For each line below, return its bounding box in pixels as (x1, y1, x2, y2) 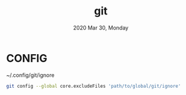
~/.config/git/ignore (6, 71, 55, 79)
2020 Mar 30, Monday (73, 24, 129, 31)
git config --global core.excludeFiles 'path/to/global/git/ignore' (6, 83, 181, 89)
